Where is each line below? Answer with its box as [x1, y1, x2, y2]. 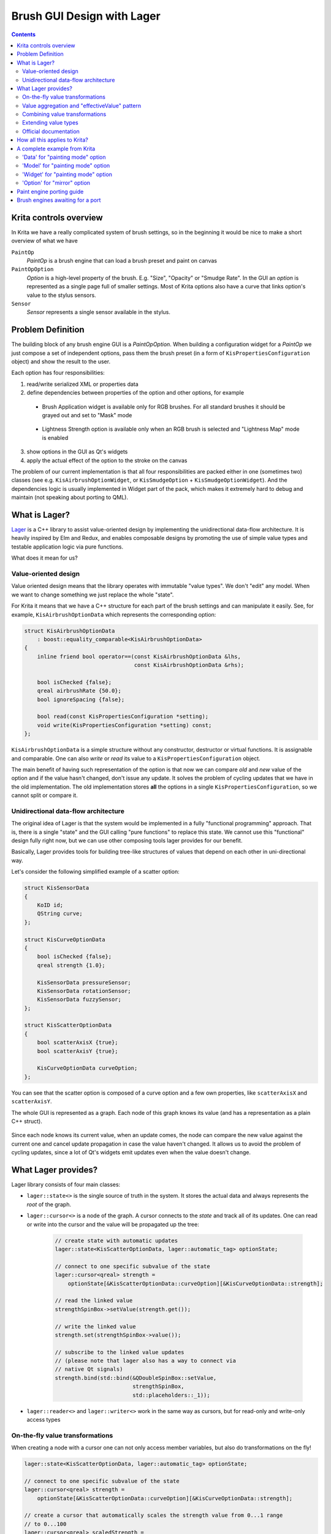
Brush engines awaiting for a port [17, 196, 101, 204]
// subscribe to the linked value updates [55, 1349, 185, 1355]
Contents [11, 31, 36, 38]
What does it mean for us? [11, 554, 78, 561]
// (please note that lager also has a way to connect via [55, 1357, 236, 1365]
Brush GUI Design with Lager [11, 9, 161, 23]
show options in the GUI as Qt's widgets [26, 448, 128, 455]
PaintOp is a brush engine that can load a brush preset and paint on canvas [26, 257, 218, 264]
